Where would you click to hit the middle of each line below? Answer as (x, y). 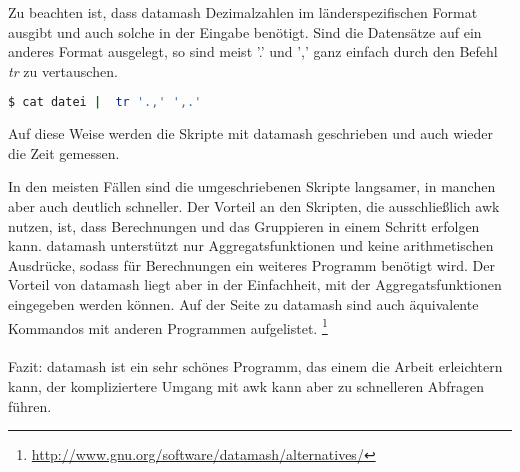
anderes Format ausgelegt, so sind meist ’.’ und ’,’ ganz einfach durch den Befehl (253, 51)
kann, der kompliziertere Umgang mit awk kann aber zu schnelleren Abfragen (246, 386)
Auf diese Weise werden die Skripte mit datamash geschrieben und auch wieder (250, 133)
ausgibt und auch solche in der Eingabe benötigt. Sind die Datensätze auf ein (245, 31)
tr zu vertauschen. (63, 70)
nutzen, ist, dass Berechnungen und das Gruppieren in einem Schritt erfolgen (244, 225)
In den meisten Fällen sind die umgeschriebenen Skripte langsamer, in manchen (252, 186)
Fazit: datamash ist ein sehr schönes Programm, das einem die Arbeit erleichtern (255, 366)
